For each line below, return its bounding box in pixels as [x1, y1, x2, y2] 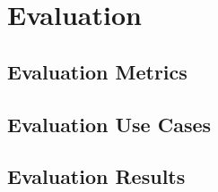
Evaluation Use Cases [7, 110, 212, 138]
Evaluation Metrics [7, 57, 187, 85]
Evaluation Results [7, 163, 186, 190]
